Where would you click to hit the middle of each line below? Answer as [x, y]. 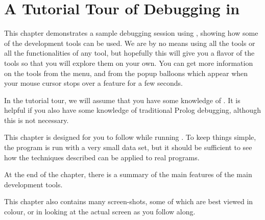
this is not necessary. [37, 120]
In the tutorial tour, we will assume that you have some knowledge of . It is [122, 100]
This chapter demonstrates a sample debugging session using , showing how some [131, 33]
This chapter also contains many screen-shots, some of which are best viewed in [129, 201]
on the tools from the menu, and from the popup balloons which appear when [126, 73]
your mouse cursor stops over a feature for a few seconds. [93, 83]
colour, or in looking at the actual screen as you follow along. [100, 212]
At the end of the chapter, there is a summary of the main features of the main [128, 174]
